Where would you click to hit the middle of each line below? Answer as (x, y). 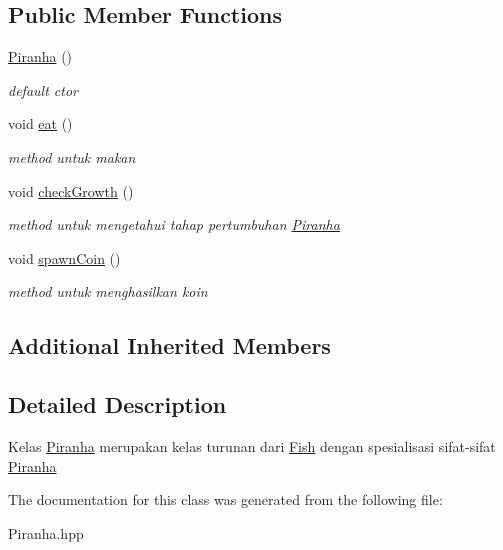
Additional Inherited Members (169, 345)
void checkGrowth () (71, 190)
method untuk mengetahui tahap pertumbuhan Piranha (174, 224)
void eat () (40, 123)
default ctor (43, 89)
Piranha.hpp (46, 532)
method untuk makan (72, 156)
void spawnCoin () (64, 257)
